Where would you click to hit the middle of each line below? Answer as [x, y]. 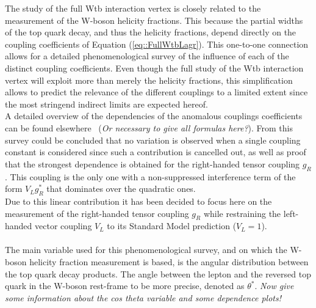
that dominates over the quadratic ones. [121, 189]
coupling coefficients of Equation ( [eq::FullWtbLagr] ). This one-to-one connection [157, 44]
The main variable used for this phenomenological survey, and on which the [146, 250]
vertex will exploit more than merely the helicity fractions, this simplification [149, 80]
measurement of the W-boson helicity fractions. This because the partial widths [154, 20]
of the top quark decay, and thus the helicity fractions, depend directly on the [151, 32]
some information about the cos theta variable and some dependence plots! [143, 297]
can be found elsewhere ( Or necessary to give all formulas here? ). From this [149, 127]
